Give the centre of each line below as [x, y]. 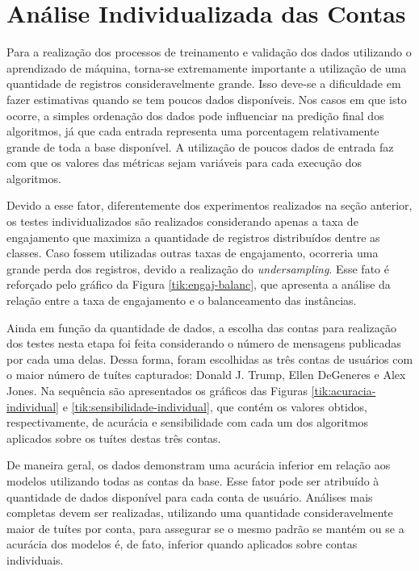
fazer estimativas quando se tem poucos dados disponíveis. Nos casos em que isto [207, 99]
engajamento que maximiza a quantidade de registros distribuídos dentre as [193, 237]
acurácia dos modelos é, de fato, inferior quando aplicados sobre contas [182, 544]
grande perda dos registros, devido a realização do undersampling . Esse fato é [198, 268]
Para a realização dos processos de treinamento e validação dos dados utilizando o [209, 52]
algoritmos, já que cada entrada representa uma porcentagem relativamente [193, 131]
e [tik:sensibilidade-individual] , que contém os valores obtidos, [215, 406]
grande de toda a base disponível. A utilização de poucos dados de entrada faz [200, 146]
